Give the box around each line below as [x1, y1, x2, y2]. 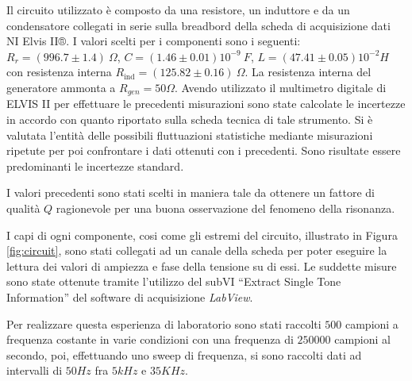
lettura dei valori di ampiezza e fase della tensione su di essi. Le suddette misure [6, 257, 397, 274]
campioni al [334, 331, 391, 348]
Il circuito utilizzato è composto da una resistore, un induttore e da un [6, 2, 350, 17]
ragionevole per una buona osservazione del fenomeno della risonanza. [56, 199, 395, 216]
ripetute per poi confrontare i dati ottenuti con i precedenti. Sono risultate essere [6, 142, 401, 159]
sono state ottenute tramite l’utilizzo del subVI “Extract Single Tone [6, 273, 341, 290]
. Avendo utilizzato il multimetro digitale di [175, 79, 387, 95]
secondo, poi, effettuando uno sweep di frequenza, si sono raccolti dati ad [6, 346, 362, 363]
